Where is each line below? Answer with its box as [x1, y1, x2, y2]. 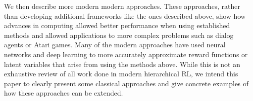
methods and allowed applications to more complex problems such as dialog [4, 30, 234, 40]
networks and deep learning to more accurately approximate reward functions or [4, 49, 248, 59]
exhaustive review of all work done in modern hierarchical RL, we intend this [4, 68, 238, 79]
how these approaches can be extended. [4, 88, 123, 98]
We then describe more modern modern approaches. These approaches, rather [4, 1, 240, 11]
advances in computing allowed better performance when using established [4, 20, 230, 31]
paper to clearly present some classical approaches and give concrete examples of [4, 78, 249, 88]
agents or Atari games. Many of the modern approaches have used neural [4, 39, 226, 50]
